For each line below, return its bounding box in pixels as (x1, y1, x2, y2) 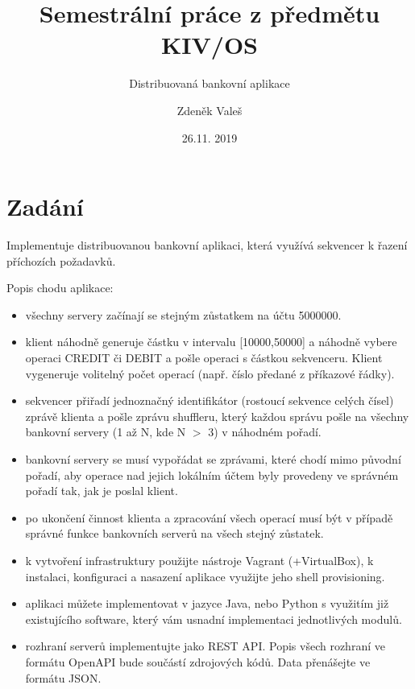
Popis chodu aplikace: (6, 279, 114, 296)
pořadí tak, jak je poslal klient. (25, 482, 178, 499)
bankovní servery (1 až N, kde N (25, 423, 186, 440)
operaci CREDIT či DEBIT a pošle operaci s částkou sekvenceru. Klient (25, 349, 383, 365)
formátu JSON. (25, 669, 102, 686)
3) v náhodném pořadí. (208, 423, 322, 440)
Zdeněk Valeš (176, 101, 243, 118)
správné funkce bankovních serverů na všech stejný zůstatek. (25, 525, 324, 542)
